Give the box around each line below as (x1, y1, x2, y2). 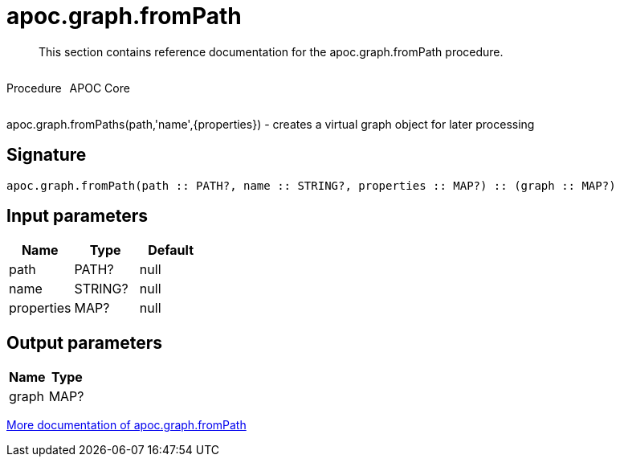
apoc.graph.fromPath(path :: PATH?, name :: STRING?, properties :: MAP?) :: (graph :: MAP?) (6, 178, 616, 192)
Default (148, 242, 194, 259)
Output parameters (6, 332, 162, 353)
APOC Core (69, 80, 130, 95)
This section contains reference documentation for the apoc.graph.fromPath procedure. (39, 44, 504, 59)
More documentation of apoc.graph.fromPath (6, 418, 247, 432)
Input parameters (6, 206, 149, 227)
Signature (6, 145, 87, 166)
